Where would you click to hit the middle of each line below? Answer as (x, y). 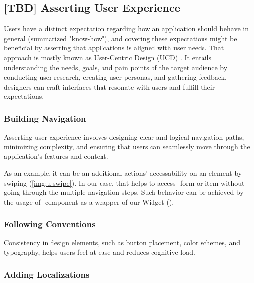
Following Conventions (50, 224)
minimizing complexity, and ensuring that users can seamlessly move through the (127, 146)
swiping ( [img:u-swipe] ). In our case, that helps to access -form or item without (124, 182)
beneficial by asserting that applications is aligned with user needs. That (114, 48)
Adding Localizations (47, 274)
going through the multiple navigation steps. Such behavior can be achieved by (124, 192)
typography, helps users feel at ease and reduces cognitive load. (100, 252)
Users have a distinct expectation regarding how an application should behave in (126, 28)
